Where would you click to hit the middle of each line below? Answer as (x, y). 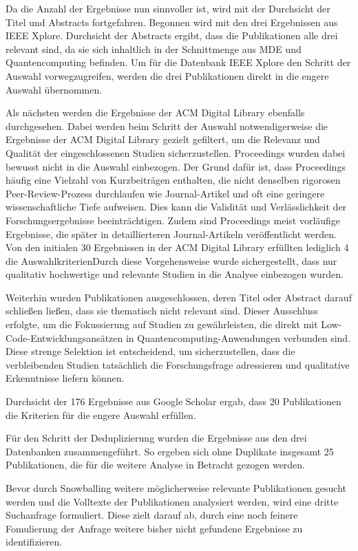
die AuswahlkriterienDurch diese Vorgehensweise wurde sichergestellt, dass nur (171, 260)
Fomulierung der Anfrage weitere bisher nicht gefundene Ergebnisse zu (154, 528)
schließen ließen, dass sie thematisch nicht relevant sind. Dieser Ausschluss (162, 311)
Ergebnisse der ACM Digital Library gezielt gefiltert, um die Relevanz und (163, 139)
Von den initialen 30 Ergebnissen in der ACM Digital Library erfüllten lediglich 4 (177, 247)
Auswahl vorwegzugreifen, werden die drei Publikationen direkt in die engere (167, 75)
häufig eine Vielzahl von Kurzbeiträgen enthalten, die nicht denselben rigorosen (173, 180)
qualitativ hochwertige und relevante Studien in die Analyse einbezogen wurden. (175, 274)
